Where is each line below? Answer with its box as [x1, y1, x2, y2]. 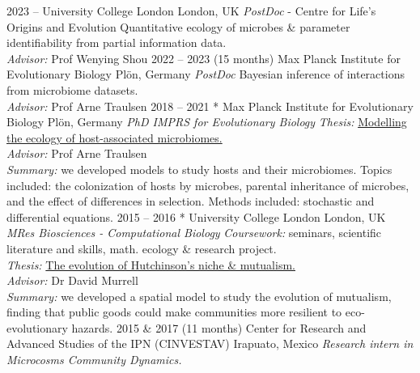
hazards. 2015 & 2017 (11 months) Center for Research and [71, 319, 367, 336]
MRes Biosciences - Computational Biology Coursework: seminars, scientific [6, 224, 382, 241]
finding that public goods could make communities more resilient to [6, 303, 342, 320]
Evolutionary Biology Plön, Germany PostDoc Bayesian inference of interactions [6, 66, 405, 83]
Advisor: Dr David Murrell [6, 272, 138, 289]
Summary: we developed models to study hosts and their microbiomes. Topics [6, 160, 392, 177]
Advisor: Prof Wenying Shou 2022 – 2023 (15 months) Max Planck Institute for [6, 49, 401, 66]
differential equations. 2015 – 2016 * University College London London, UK [6, 208, 386, 225]
